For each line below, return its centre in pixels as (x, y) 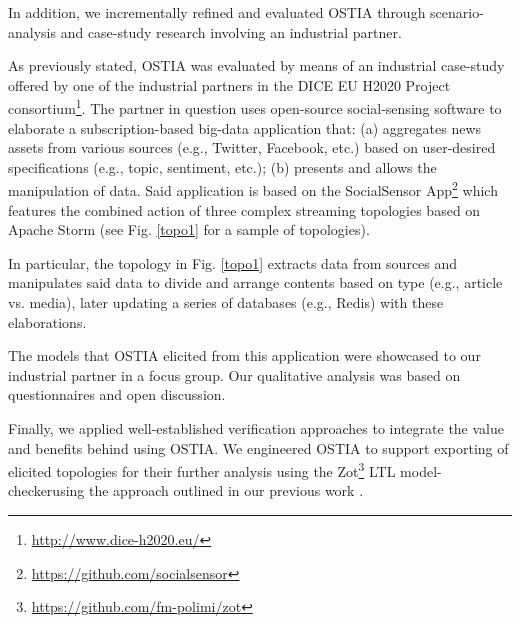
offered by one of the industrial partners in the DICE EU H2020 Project (229, 84)
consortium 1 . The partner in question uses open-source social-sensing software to (255, 107)
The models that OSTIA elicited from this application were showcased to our (244, 355)
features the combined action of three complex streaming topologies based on (244, 209)
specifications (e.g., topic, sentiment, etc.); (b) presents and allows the (222, 166)
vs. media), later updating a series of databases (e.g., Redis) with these (226, 302)
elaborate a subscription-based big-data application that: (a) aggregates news (245, 127)
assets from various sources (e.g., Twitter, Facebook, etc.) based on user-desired (252, 147)
